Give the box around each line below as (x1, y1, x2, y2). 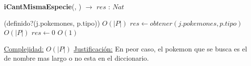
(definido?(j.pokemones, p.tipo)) (4, 17, 100, 28)
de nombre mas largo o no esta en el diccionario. (4, 53, 149, 63)
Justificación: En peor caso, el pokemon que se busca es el (73, 43, 247, 53)
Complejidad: (4, 43, 44, 53)
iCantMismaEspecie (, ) (4, 1, 82, 11)
